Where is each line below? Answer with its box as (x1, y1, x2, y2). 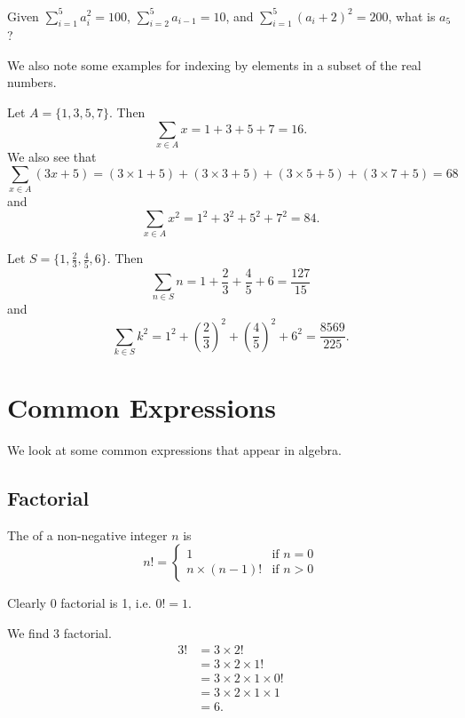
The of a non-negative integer (7, 525, 168, 544)
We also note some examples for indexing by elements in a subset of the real (7, 55, 422, 74)
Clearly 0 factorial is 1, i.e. (7, 594, 152, 612)
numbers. (7, 73, 57, 92)
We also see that (7, 148, 97, 165)
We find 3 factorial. (7, 623, 112, 642)
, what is (388, 6, 436, 25)
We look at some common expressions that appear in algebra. (7, 441, 342, 459)
